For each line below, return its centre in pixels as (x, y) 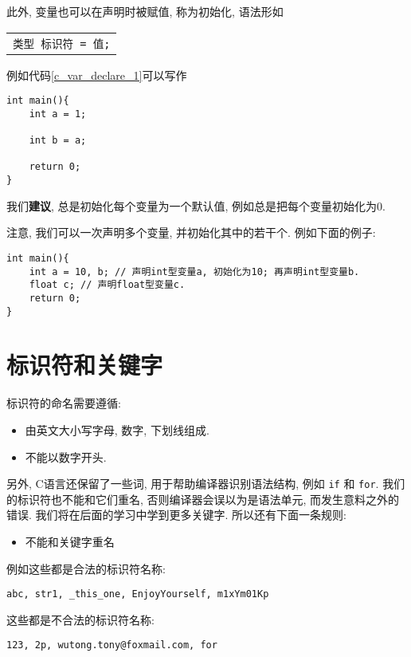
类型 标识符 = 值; (62, 43)
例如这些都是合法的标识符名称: (86, 568)
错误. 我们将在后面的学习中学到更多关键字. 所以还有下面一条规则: (176, 515)
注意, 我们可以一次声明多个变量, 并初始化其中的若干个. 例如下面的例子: (191, 232)
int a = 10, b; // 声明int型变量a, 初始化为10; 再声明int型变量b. (194, 271)
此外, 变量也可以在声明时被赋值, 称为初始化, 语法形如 (145, 11)
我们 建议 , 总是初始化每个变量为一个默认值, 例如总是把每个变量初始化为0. (196, 205)
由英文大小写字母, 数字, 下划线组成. (117, 429)
